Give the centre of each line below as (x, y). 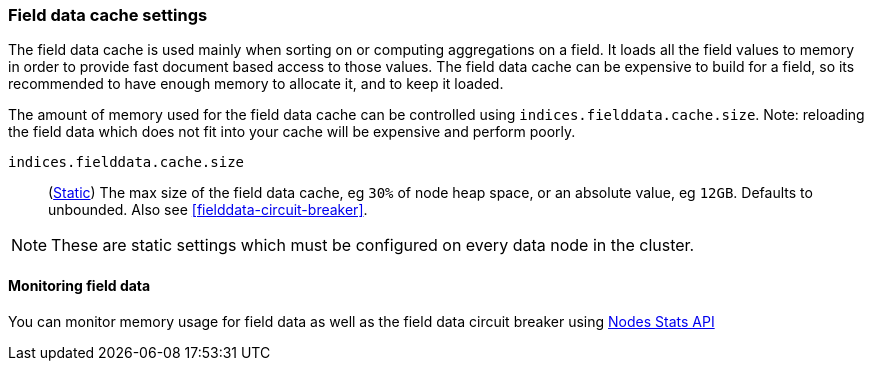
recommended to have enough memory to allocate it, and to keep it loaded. (256, 84)
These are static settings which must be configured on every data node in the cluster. (373, 245)
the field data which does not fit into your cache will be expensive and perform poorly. (292, 132)
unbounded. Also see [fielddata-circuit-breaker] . (208, 210)
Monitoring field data (79, 285)
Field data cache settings (108, 15)
